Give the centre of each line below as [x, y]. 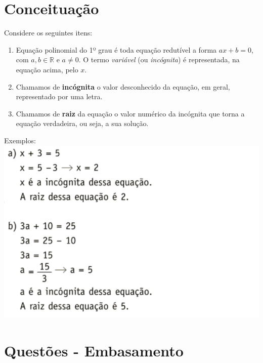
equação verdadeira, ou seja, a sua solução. [82, 123]
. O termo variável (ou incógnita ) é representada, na [159, 59]
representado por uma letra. [59, 96]
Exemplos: [20, 140]
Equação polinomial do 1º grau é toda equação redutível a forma [116, 49]
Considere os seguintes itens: [48, 33]
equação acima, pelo [47, 69]
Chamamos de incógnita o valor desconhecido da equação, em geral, [123, 86]
